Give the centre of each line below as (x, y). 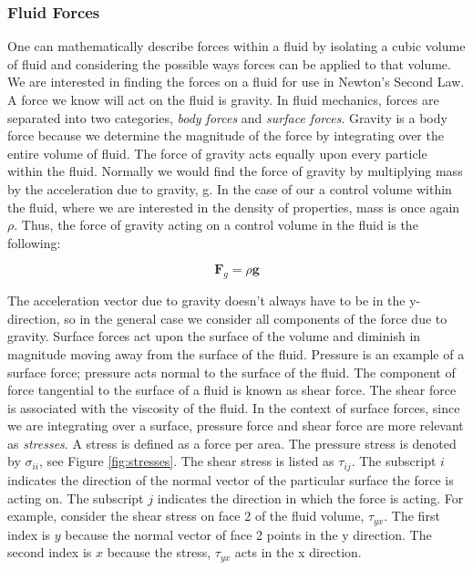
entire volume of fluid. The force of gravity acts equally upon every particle (217, 153)
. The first (412, 516)
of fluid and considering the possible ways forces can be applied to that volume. (229, 63)
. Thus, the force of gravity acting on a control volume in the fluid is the (216, 225)
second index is (50, 552)
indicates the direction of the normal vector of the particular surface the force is (231, 479)
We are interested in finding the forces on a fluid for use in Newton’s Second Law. (236, 82)
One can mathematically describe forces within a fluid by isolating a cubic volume (236, 46)
